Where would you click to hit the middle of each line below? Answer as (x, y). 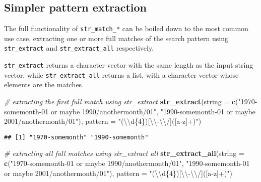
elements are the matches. (44, 84)
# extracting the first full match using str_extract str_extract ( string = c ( (121, 102)
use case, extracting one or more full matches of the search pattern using (116, 38)
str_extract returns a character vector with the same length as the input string (129, 65)
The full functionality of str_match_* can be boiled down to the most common (126, 28)
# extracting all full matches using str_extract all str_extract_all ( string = (124, 153)
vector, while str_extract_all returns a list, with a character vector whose (121, 74)
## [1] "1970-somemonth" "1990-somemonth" (76, 137)
